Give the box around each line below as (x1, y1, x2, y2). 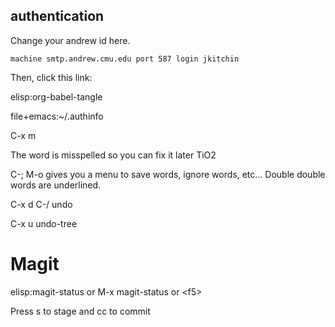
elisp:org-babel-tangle (10, 90, 103, 103)
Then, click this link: (10, 71, 93, 83)
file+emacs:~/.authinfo (10, 110, 104, 122)
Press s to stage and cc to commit (10, 305, 151, 317)
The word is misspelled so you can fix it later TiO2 (10, 149, 217, 161)
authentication (10, 8, 105, 25)
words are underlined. (10, 179, 102, 191)
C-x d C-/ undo (10, 198, 73, 210)
